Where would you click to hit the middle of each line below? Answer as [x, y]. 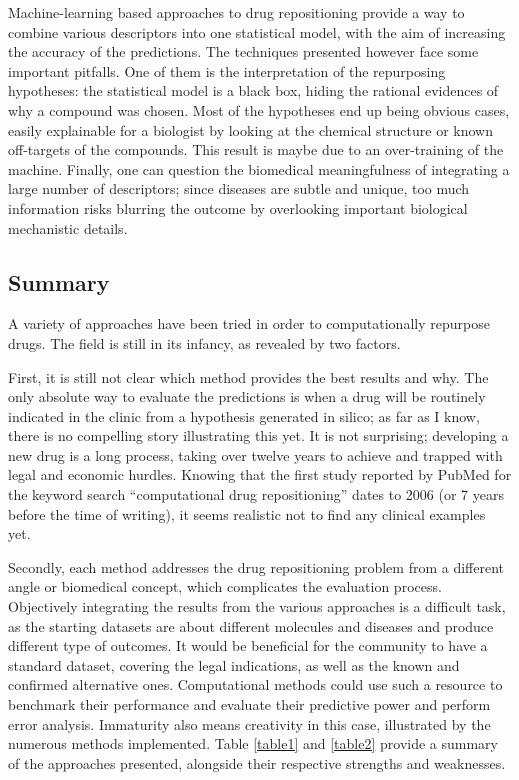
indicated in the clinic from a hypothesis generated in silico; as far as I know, [244, 415]
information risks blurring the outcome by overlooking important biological [238, 207]
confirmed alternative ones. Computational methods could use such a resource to [255, 684]
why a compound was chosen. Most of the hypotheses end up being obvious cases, [259, 109]
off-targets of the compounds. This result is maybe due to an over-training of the [256, 149]
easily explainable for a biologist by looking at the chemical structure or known [250, 129]
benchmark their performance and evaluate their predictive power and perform [249, 704]
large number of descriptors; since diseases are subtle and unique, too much [239, 188]
